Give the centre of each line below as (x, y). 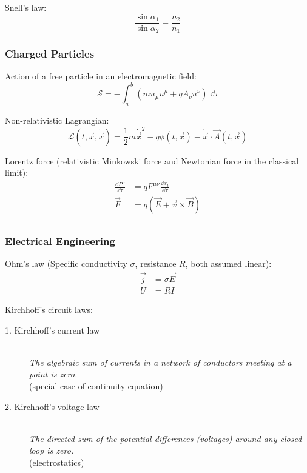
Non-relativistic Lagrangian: (57, 120)
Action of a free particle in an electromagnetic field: (101, 76)
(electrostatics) (57, 462)
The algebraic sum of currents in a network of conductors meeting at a (160, 362)
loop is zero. (52, 450)
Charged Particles (50, 54)
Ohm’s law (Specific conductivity (66, 263)
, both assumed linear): (228, 263)
